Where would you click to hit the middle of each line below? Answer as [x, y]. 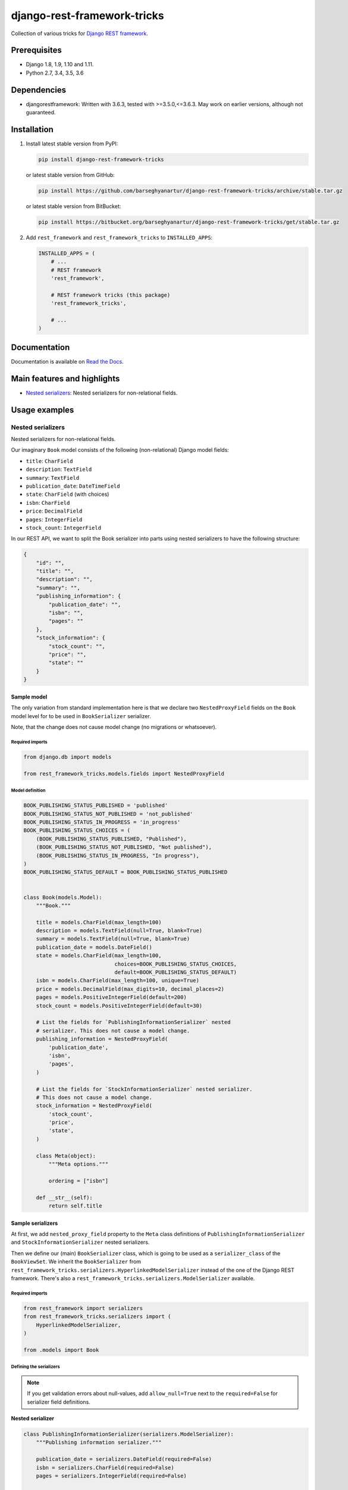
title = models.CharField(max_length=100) [99, 922]
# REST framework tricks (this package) [111, 295]
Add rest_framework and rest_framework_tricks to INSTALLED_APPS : [119, 237]
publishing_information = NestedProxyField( [102, 1039]
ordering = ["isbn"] [79, 1181]
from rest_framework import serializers [83, 1308]
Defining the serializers [35, 1367]
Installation [32, 129]
